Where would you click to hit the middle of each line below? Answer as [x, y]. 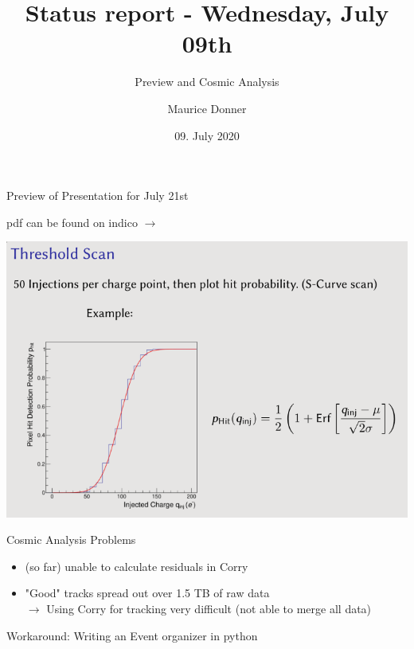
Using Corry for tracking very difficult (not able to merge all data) [209, 609]
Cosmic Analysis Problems [71, 540]
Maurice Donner [207, 108]
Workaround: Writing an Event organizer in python [132, 635]
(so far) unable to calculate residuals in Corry [137, 566]
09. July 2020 [207, 135]
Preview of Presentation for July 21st [98, 195]
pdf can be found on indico [72, 222]
